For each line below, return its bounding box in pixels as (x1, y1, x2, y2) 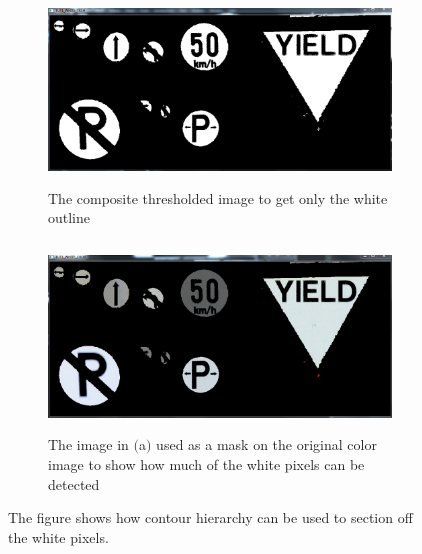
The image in (48, 434, 129, 455)
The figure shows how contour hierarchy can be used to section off (8, 507, 413, 528)
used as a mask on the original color (156, 434, 377, 455)
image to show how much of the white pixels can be (48, 453, 365, 474)
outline (48, 207, 91, 228)
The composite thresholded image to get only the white (48, 187, 388, 208)
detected (48, 473, 100, 494)
